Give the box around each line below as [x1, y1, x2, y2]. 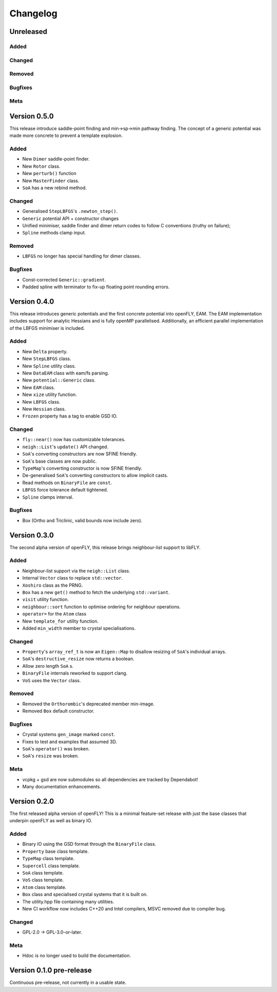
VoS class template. [22, 877, 64, 883]
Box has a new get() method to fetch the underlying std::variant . [22, 589, 170, 595]
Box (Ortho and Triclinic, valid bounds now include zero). [22, 517, 143, 523]
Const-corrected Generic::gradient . [22, 276, 106, 283]
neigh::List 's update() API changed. [22, 444, 109, 450]
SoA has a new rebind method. [22, 185, 87, 191]
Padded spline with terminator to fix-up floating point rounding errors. [22, 284, 170, 290]
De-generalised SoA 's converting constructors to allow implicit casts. [22, 472, 168, 479]
